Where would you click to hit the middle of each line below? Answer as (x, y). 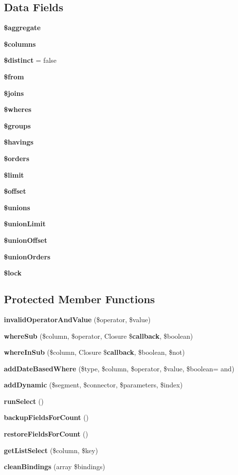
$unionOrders (27, 256)
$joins (14, 93)
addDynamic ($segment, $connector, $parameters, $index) (93, 385)
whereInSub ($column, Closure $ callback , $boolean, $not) (94, 352)
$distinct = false (30, 60)
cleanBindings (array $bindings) (55, 466)
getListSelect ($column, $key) (51, 450)
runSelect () (24, 401)
